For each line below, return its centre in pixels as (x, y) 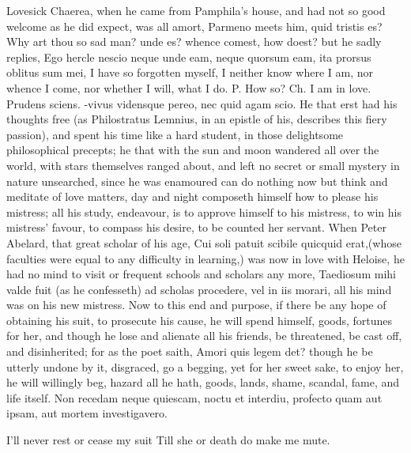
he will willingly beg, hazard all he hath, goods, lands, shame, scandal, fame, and (203, 382)
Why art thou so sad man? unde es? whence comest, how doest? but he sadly (194, 42)
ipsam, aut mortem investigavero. (87, 413)
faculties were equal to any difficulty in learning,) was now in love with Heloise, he (205, 258)
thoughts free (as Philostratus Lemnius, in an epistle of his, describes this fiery (197, 119)
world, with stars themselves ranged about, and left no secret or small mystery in (203, 165)
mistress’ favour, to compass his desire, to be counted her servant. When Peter (196, 227)
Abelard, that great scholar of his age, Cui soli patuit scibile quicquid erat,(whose (204, 242)
